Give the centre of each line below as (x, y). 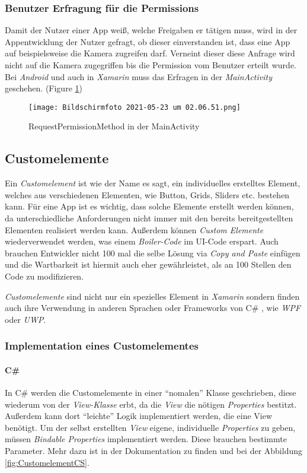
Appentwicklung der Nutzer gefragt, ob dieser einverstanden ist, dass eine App (148, 41)
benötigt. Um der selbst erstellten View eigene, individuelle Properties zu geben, (150, 427)
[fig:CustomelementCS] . (47, 462)
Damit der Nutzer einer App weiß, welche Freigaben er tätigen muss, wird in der (151, 30)
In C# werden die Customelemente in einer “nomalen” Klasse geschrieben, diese (151, 392)
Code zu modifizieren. (44, 276)
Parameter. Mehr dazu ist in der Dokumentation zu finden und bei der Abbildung (154, 450)
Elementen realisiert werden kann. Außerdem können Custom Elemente (134, 229)
